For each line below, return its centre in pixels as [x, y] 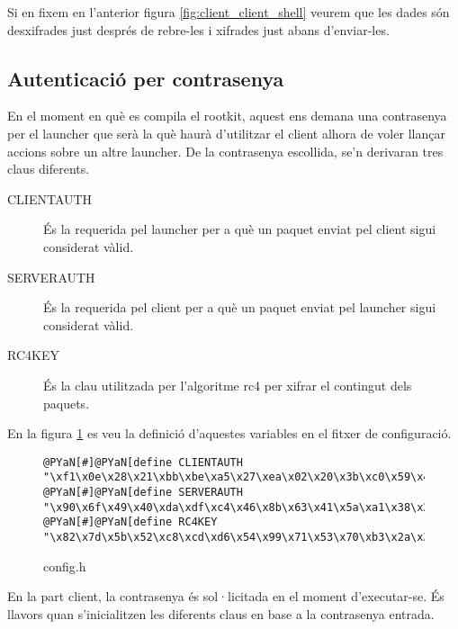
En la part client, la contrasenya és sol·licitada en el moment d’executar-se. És [226, 596]
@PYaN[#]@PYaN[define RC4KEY [130, 522]
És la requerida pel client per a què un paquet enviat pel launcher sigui [240, 307]
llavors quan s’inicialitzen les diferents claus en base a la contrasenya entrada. [221, 613]
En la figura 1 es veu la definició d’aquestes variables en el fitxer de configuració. [229, 433]
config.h [65, 566]
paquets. [67, 403]
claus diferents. [49, 169]
